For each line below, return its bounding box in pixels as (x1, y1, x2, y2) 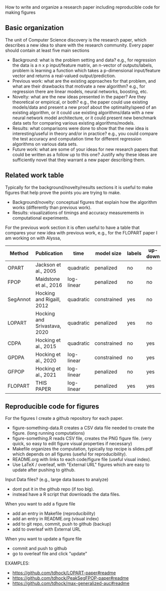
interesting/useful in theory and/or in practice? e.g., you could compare (12, 131, 158, 136)
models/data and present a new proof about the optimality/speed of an (12, 104, 157, 110)
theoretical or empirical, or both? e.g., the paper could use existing (12, 99, 148, 105)
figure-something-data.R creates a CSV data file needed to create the (12, 425, 155, 431)
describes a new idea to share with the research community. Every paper (5, 42, 154, 48)
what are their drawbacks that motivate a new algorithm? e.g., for (12, 83, 146, 89)
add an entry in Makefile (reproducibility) (12, 510, 95, 516)
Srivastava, (35, 322, 62, 329)
